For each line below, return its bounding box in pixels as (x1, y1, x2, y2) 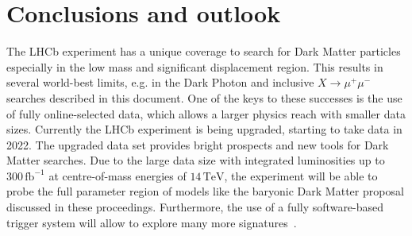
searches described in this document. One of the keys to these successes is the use (6, 89, 402, 106)
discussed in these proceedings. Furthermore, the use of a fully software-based (6, 199, 384, 215)
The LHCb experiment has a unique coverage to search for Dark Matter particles (6, 43, 401, 60)
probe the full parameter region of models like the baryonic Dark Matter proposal (6, 183, 404, 199)
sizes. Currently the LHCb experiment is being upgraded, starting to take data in (6, 121, 402, 137)
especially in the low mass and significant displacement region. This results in (6, 58, 383, 75)
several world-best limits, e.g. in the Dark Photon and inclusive (6, 74, 314, 91)
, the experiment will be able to (224, 167, 378, 184)
